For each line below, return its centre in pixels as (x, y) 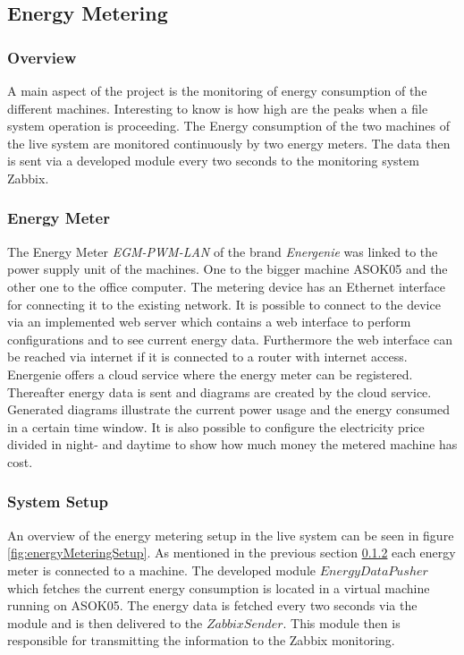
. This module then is (342, 622)
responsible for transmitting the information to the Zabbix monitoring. (201, 640)
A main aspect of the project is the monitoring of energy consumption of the (217, 90)
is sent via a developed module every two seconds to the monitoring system (213, 161)
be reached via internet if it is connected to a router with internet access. (207, 357)
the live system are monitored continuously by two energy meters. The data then (229, 143)
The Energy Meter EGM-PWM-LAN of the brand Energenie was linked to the (223, 251)
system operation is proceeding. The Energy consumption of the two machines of (228, 126)
